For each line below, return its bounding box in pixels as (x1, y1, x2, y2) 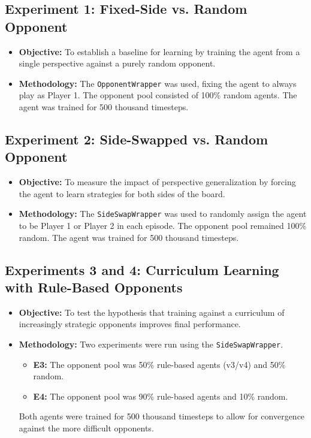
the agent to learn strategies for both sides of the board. (19, 187, 225, 200)
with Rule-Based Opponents (5, 278, 183, 297)
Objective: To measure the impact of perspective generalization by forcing (19, 176, 296, 188)
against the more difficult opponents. (19, 422, 154, 434)
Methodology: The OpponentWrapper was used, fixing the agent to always (19, 77, 297, 89)
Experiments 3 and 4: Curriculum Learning (5, 260, 279, 279)
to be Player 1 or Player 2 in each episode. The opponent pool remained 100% (19, 219, 307, 232)
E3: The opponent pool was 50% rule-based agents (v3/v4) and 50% (33, 358, 286, 370)
